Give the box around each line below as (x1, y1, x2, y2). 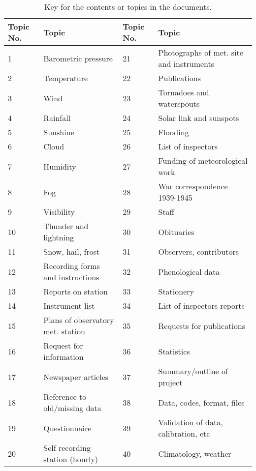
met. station (43, 325, 85, 337)
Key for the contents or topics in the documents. (44, 1, 212, 12)
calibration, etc (158, 428, 210, 439)
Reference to (43, 391, 87, 402)
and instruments (158, 58, 215, 69)
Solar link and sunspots (158, 112, 239, 123)
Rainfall (43, 112, 71, 123)
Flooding (158, 126, 189, 138)
